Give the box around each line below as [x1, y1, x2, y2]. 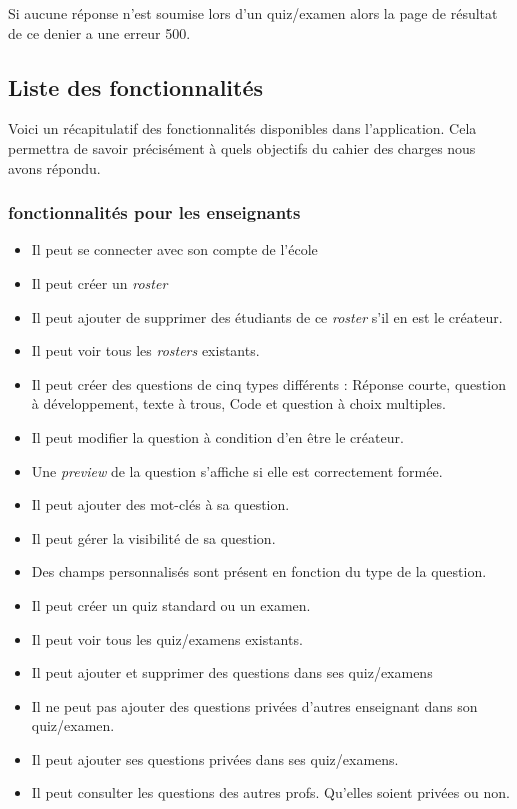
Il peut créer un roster [31, 272, 168, 293]
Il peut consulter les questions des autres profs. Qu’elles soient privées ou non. [31, 782, 510, 803]
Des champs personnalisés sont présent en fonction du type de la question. [31, 561, 487, 582]
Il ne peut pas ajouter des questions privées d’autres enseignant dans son [31, 695, 478, 716]
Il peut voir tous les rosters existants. [31, 340, 260, 361]
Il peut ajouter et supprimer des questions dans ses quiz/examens [31, 662, 433, 683]
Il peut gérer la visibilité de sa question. [31, 527, 276, 548]
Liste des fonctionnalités [8, 71, 264, 102]
